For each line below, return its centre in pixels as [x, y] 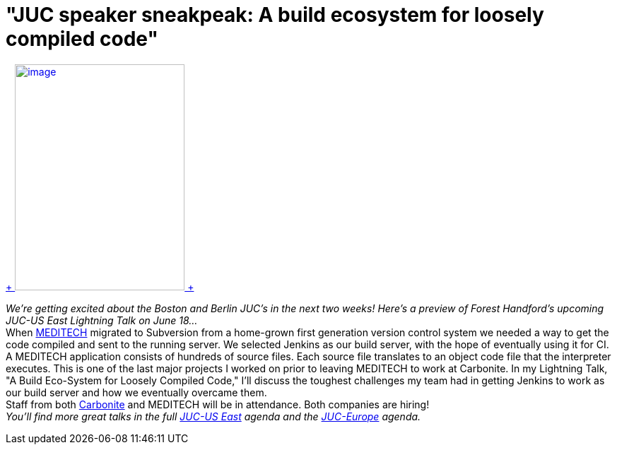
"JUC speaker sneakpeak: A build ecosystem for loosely [275, 15]
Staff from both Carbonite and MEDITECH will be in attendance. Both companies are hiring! [218, 404]
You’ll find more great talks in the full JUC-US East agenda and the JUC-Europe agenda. [213, 416]
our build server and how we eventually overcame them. [136, 392]
